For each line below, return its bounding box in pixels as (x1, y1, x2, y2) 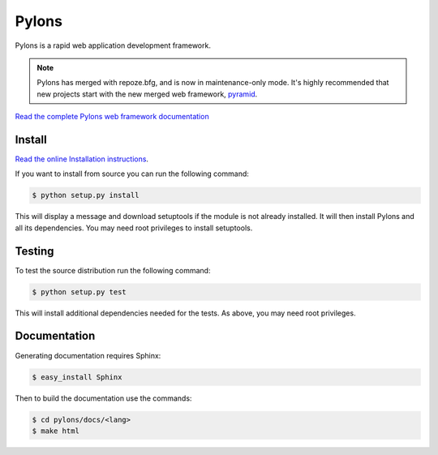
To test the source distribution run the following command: (15, 265, 211, 275)
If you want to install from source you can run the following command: (15, 169, 249, 178)
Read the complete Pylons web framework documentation (15, 112, 210, 122)
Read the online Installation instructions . (15, 154, 149, 164)
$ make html (32, 426, 80, 436)
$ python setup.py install (32, 191, 140, 200)
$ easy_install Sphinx (32, 372, 122, 381)
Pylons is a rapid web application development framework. (15, 41, 211, 50)
